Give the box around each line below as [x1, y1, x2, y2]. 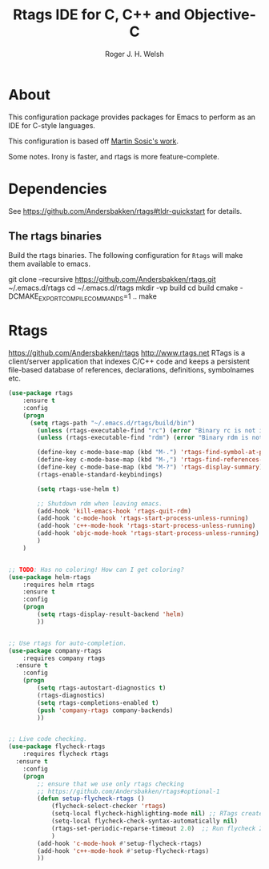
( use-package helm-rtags [8, 573, 91, 581]
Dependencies [8, 179, 107, 198]
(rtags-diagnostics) [37, 691, 106, 699]
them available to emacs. [8, 259, 90, 269]
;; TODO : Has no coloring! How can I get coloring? [8, 565, 184, 573]
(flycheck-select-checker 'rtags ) [50, 803, 167, 811]
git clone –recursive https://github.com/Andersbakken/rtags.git [8, 275, 216, 284]
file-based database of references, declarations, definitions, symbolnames [8, 365, 255, 375]
